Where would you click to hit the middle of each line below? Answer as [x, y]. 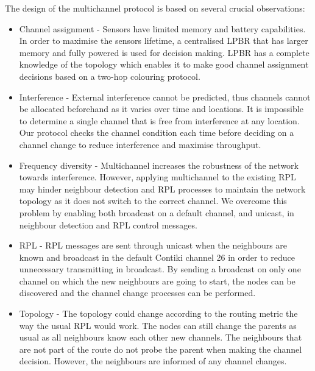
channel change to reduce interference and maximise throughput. [140, 144]
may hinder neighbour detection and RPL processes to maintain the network [162, 189]
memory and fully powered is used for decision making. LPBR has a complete [164, 52]
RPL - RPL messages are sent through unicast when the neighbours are [153, 245]
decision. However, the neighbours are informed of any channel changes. [153, 361]
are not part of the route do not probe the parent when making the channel [161, 349]
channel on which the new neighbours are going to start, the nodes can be [157, 281]
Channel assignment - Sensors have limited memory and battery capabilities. [162, 28]
